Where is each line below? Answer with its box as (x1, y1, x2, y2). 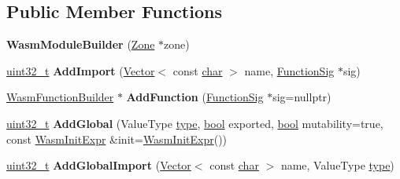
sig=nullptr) (272, 89, 331, 105)
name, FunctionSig (244, 62, 335, 79)
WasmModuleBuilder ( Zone (6, 36, 155, 53)
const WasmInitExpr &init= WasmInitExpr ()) (6, 130, 228, 147)
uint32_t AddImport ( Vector (6, 62, 155, 79)
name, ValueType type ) (280, 157, 394, 174)
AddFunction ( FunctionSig (126, 89, 264, 105)
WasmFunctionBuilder (6, 89, 114, 105)
